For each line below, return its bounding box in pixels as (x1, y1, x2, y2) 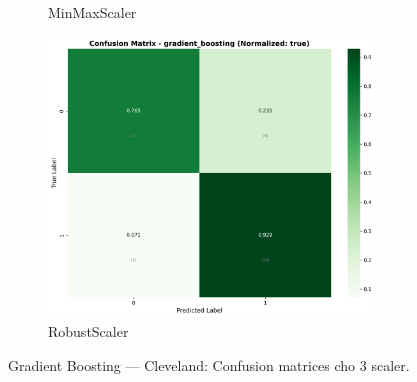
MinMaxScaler (48, 2, 137, 22)
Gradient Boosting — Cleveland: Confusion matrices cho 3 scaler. (8, 354, 410, 375)
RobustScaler (48, 321, 129, 342)
